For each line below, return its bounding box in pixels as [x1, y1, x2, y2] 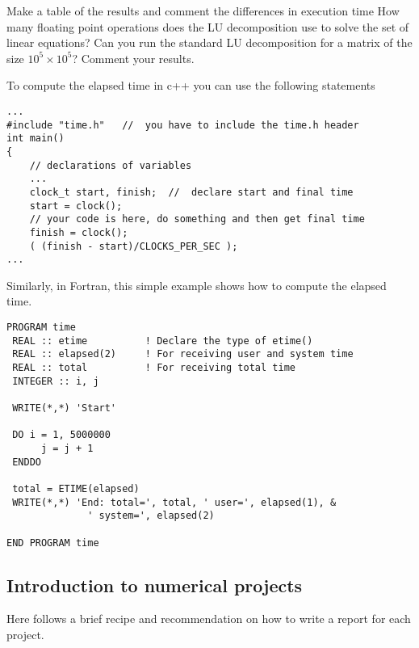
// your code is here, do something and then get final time [29, 213, 365, 225]
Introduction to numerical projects [6, 572, 303, 597]
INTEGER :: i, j [12, 375, 99, 387]
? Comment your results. [72, 49, 195, 66]
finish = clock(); [29, 226, 128, 238]
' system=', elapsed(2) [87, 510, 215, 522]
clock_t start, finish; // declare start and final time [29, 186, 354, 198]
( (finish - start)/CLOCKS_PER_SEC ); [29, 240, 238, 252]
